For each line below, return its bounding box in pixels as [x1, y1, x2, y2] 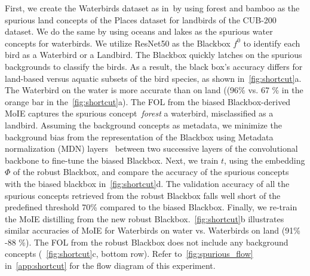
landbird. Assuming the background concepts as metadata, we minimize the [5, 118, 282, 131]
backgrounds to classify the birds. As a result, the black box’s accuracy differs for [5, 60, 303, 72]
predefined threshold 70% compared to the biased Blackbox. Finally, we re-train [5, 201, 297, 213]
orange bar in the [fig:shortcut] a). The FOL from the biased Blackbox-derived [5, 95, 291, 108]
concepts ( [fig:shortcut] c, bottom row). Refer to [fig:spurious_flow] [5, 247, 253, 260]
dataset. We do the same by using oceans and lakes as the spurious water [5, 25, 273, 38]
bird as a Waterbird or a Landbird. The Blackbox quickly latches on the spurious [5, 48, 302, 61]
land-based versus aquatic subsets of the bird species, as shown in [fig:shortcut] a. [5, 72, 302, 84]
